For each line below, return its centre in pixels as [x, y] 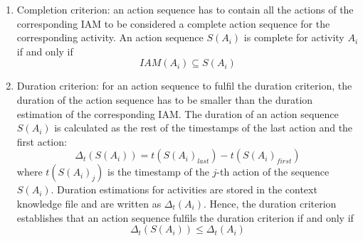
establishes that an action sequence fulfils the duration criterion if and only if [185, 217]
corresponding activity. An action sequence [110, 37]
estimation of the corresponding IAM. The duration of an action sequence [178, 113]
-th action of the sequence [273, 172]
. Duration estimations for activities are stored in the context [184, 189]
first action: [42, 141]
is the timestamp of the [158, 172]
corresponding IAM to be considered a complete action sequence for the [173, 23]
